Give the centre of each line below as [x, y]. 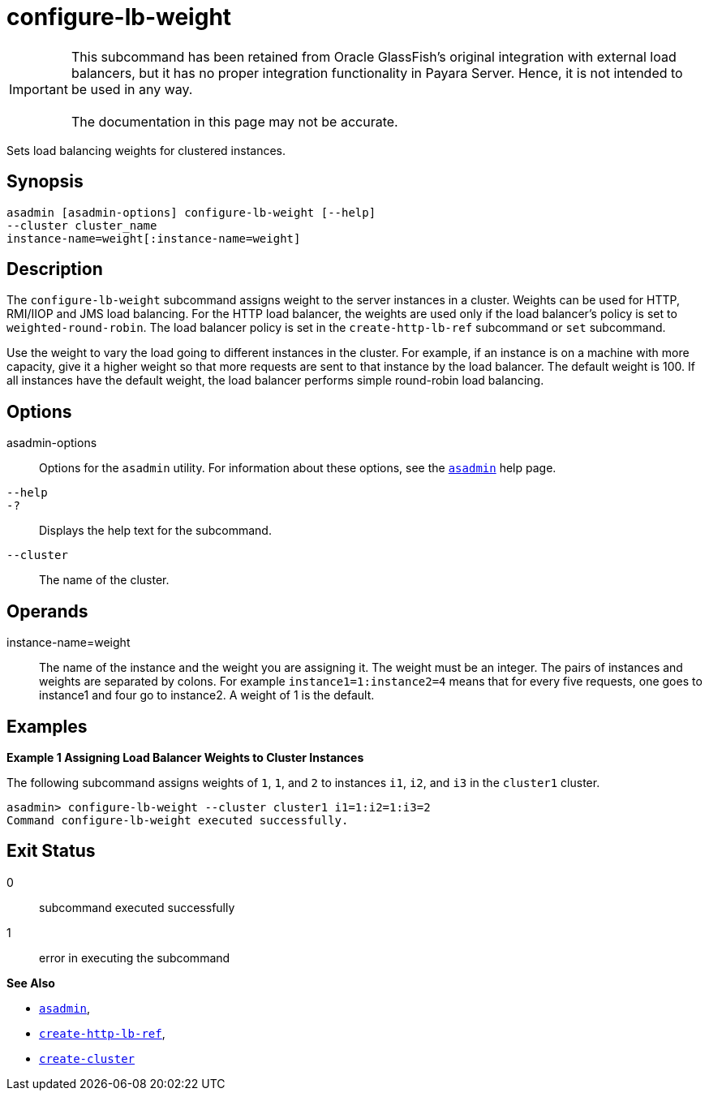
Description [55, 269]
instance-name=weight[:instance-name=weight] [154, 238]
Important [39, 89]
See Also [31, 983]
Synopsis [45, 182]
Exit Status [51, 851]
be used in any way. [132, 89]
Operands [47, 611]
